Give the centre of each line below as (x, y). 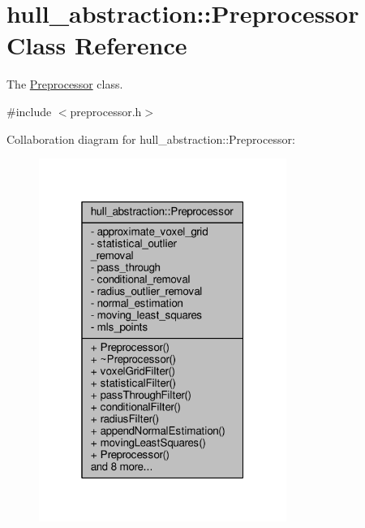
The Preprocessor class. (65, 84)
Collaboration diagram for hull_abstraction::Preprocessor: (151, 138)
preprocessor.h (106, 111)
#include (29, 111)
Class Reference (97, 45)
